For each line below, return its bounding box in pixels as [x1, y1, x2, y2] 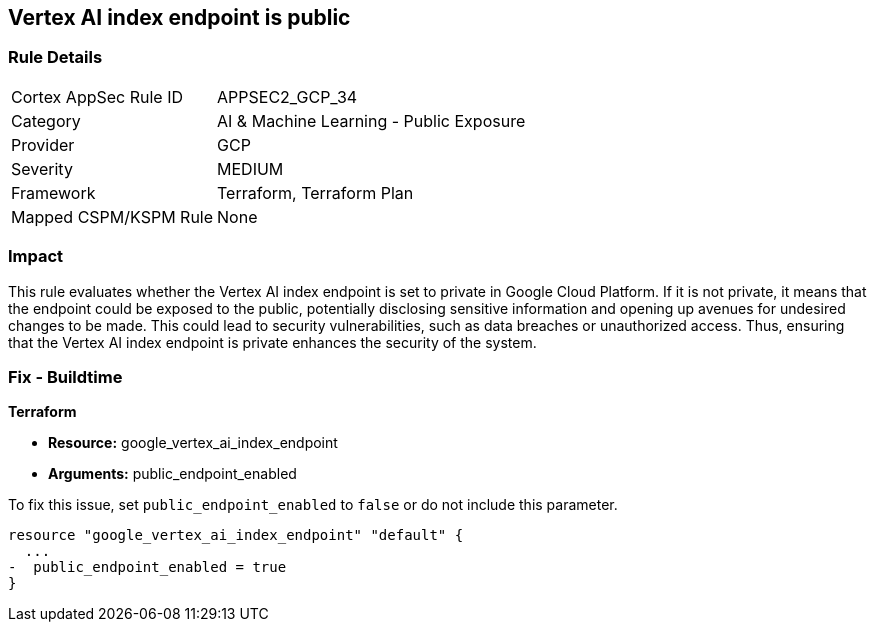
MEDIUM [217, 158, 284, 179]
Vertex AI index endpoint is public [8, 5, 351, 30]
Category [11, 110, 81, 131]
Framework [11, 182, 96, 203]
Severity [11, 158, 73, 179]
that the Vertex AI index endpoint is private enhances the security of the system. [8, 333, 537, 351]
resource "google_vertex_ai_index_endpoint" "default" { [8, 527, 464, 544]
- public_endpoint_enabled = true [8, 559, 287, 576]
